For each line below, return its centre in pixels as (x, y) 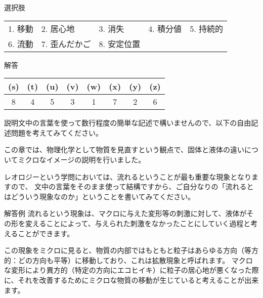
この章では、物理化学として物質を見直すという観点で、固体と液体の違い (124, 150)
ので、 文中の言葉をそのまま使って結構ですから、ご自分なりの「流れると (132, 186)
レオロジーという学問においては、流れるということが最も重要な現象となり (128, 176)
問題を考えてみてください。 (57, 132)
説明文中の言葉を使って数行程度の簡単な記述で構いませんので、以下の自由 (128, 123)
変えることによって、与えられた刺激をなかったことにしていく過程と (138, 223)
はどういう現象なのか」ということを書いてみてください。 (100, 196)
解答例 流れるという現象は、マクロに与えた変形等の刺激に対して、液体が (125, 213)
